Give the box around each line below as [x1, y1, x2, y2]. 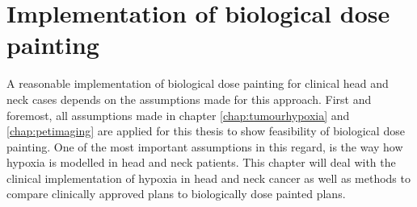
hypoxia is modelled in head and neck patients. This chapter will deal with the [6, 154, 396, 171]
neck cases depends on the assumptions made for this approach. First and [6, 90, 372, 107]
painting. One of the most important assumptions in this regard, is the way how [6, 138, 403, 155]
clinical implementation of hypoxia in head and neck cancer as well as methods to [6, 169, 411, 186]
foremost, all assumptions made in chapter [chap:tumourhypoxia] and [6, 106, 350, 123]
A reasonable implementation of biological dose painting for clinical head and [6, 75, 389, 92]
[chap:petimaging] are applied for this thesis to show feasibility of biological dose [6, 122, 405, 139]
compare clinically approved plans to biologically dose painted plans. [6, 185, 346, 202]
